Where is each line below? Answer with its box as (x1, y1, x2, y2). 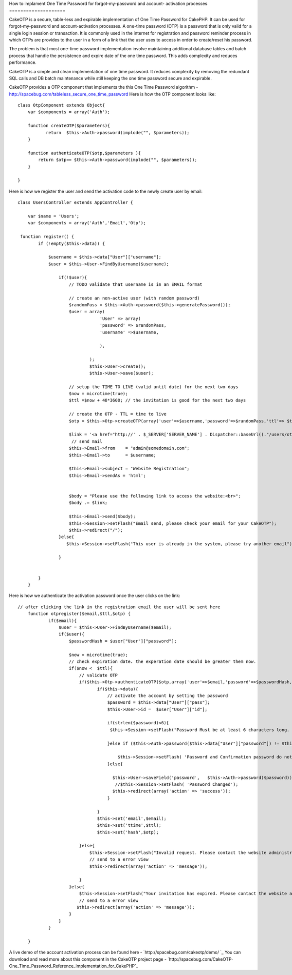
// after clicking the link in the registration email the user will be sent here (18, 604, 220, 610)
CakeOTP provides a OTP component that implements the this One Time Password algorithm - (9, 84, 198, 90)
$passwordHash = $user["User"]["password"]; (69, 638, 177, 644)
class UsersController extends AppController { (18, 200, 133, 205)
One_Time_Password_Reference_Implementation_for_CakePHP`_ (9, 963, 138, 969)
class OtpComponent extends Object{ (18, 102, 105, 108)
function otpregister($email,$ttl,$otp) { (27, 611, 131, 617)
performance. (9, 60, 36, 65)
